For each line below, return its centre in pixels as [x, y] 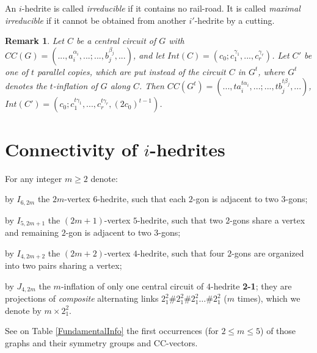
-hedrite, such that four [181, 253]
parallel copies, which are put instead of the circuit [132, 71]
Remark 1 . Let [35, 41]
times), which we [269, 298]
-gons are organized [268, 253]
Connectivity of [71, 149]
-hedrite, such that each [142, 199]
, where [271, 71]
